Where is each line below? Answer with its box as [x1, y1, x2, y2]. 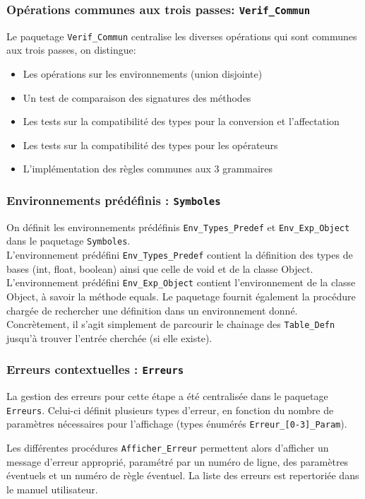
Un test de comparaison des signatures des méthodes [23, 90, 251, 105]
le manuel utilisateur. [6, 481, 98, 496]
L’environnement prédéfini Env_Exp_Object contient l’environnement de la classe [6, 275, 356, 290]
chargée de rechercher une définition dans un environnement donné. [6, 303, 298, 317]
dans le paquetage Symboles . [6, 233, 131, 248]
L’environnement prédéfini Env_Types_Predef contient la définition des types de [6, 247, 353, 262]
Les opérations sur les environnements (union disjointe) [23, 66, 263, 81]
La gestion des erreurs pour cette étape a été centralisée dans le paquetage [6, 389, 328, 404]
